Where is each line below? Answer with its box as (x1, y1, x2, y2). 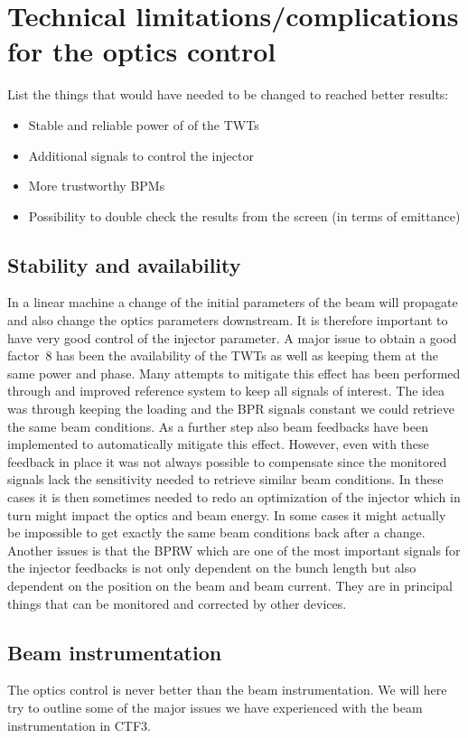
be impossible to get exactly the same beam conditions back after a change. (7, 523, 426, 542)
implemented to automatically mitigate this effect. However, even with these (7, 434, 429, 453)
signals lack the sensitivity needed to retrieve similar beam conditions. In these (7, 470, 444, 489)
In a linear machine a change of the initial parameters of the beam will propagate (7, 293, 458, 312)
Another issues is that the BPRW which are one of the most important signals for (7, 540, 461, 559)
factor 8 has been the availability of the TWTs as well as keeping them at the (7, 346, 439, 365)
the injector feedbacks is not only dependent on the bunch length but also (7, 558, 417, 577)
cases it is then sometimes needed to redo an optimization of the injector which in (7, 488, 461, 507)
